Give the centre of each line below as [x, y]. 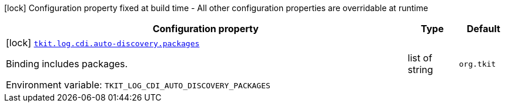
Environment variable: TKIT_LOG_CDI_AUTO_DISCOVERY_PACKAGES [138, 85]
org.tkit [477, 64]
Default [483, 29]
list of [420, 58]
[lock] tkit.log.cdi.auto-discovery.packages [103, 43]
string [420, 70]
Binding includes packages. [67, 64]
